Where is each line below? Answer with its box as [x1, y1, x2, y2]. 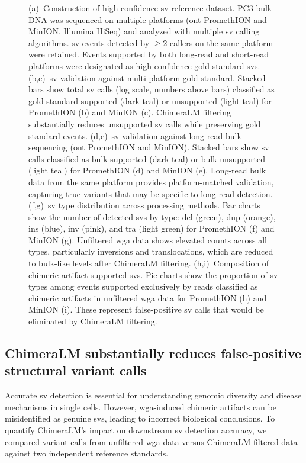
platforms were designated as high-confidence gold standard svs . [28, 59, 260, 72]
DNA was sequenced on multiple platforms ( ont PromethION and [28, 13, 267, 25]
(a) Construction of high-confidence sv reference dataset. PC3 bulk [28, 2, 272, 14]
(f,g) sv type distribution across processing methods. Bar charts [28, 199, 260, 211]
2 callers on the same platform [163, 36, 273, 49]
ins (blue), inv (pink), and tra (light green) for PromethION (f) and [28, 222, 275, 234]
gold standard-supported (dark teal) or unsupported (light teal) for [28, 94, 272, 107]
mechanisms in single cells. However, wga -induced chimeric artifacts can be [5, 400, 276, 413]
